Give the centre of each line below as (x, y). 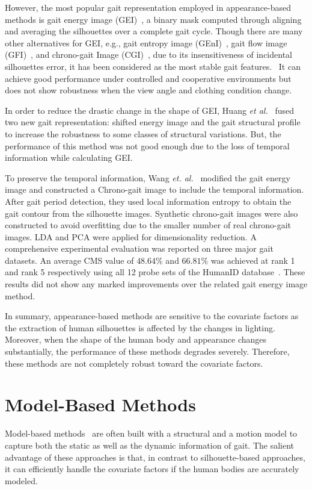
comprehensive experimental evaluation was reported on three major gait (139, 248)
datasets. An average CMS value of (69, 260)
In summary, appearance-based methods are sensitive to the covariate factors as (152, 316)
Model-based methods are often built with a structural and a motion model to (151, 433)
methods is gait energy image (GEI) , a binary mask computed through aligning (153, 19)
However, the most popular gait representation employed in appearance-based (148, 7)
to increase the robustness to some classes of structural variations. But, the (143, 133)
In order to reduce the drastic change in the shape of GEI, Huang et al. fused (149, 110)
